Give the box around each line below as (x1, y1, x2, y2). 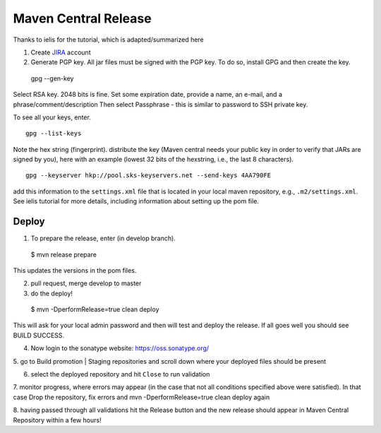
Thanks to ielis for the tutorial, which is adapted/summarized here (13, 35, 204, 44)
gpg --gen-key (30, 74, 74, 83)
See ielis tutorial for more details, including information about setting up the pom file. (13, 197, 259, 206)
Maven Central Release (13, 11, 152, 26)
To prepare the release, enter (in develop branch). (30, 234, 176, 243)
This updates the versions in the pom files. (13, 266, 137, 275)
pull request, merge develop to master (30, 279, 142, 287)
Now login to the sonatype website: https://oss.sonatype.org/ (30, 344, 210, 352)
